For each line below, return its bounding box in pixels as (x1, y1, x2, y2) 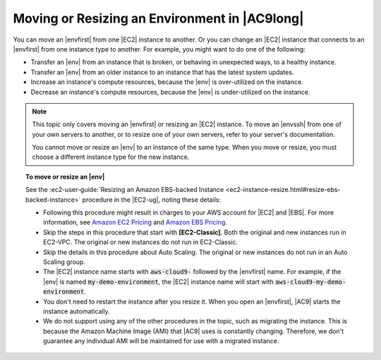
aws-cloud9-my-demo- (275, 277, 346, 286)
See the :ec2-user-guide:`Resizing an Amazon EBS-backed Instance (25, 186, 224, 194)
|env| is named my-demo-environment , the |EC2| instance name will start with (43, 277, 274, 286)
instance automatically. (43, 307, 111, 316)
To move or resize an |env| (25, 172, 105, 181)
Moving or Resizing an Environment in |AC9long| (13, 11, 304, 26)
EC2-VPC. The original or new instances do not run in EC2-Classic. (43, 238, 238, 246)
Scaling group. (43, 258, 86, 266)
